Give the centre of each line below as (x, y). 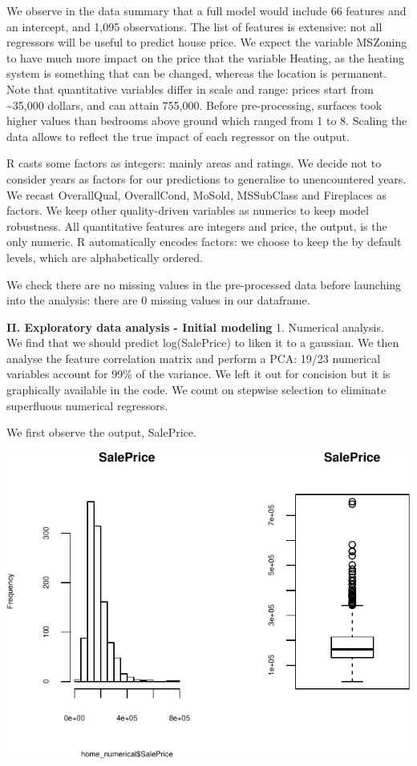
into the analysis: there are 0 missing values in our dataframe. (158, 300)
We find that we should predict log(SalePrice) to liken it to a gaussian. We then (203, 343)
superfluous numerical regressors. (87, 405)
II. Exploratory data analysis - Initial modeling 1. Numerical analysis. (195, 327)
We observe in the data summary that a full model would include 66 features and (206, 10)
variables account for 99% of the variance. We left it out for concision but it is (198, 374)
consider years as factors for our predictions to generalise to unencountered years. (206, 178)
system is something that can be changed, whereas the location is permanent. (197, 73)
